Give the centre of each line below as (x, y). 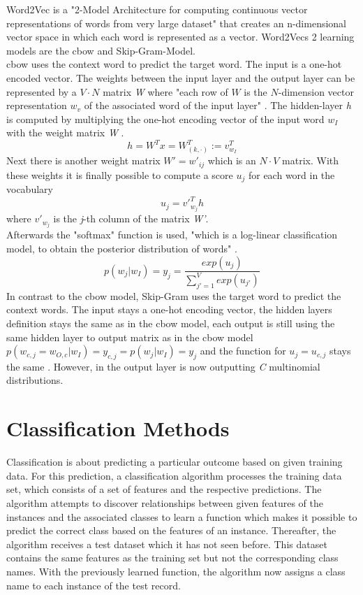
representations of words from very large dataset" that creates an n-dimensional (177, 23)
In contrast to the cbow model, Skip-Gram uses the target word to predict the (174, 295)
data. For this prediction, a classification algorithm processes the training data (174, 475)
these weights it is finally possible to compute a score (120, 174)
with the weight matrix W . (65, 132)
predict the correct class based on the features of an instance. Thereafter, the (171, 530)
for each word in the (291, 174)
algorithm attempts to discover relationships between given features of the (165, 502)
